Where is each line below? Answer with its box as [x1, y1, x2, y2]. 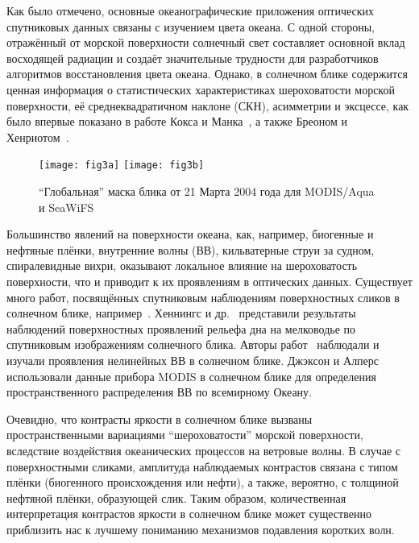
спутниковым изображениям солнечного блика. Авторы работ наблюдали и [6, 336, 380, 353]
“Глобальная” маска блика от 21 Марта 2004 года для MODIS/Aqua [39, 183, 375, 199]
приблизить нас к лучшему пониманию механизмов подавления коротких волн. [6, 520, 395, 537]
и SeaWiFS [39, 198, 94, 215]
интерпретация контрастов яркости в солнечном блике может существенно [6, 505, 371, 522]
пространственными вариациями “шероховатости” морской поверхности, [6, 426, 363, 443]
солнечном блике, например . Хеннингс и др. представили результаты [6, 305, 356, 321]
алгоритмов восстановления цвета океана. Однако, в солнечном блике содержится [6, 65, 408, 82]
